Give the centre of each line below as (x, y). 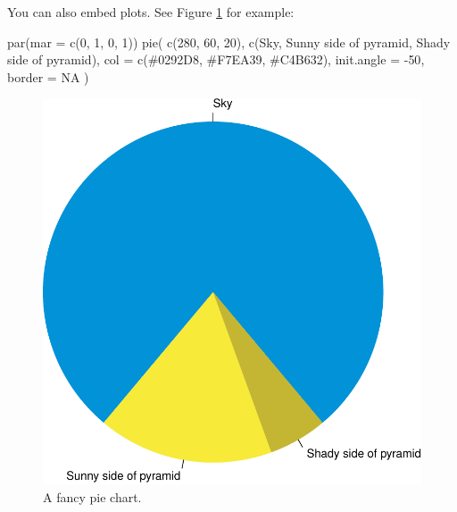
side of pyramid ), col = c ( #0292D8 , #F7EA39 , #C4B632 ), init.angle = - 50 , (216, 59)
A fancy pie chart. (92, 496)
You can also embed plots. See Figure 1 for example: (151, 12)
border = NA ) (48, 76)
